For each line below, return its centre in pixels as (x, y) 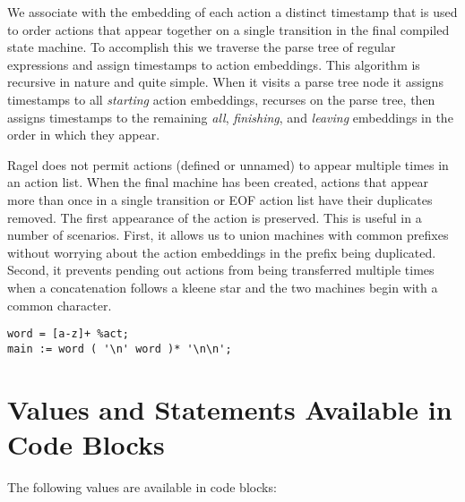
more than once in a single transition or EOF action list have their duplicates (220, 199)
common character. (60, 305)
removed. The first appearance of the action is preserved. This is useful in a (215, 217)
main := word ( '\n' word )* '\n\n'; (120, 349)
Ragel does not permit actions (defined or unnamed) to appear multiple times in (228, 164)
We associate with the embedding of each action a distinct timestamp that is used (232, 12)
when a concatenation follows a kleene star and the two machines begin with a (223, 287)
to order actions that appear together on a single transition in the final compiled (228, 29)
